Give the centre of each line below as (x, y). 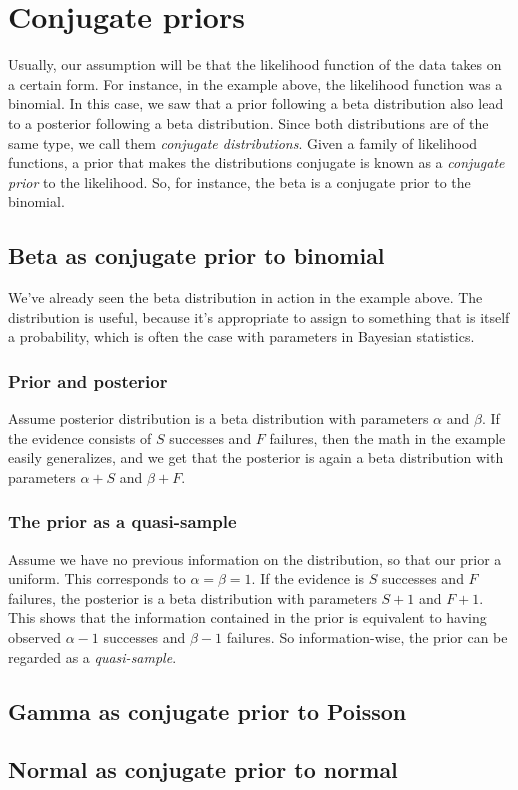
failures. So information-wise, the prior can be (367, 637)
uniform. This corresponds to (97, 578)
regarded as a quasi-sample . (92, 656)
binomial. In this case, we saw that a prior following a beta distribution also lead (256, 103)
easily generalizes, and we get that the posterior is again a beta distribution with (256, 457)
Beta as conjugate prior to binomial (196, 255)
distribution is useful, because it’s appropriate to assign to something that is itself (259, 316)
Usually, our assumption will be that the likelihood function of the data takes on (255, 64)
